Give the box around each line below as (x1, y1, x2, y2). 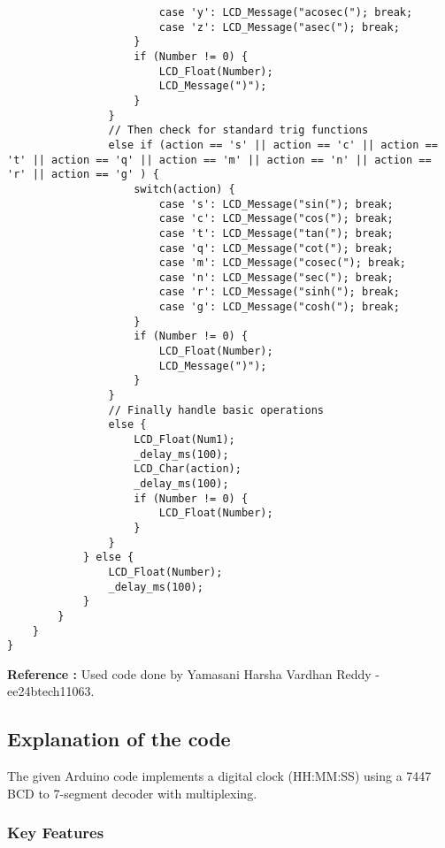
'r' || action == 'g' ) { (7, 168, 159, 181)
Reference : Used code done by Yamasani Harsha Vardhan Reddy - (7, 664, 380, 683)
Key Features (7, 821, 104, 844)
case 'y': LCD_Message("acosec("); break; (158, 6, 413, 19)
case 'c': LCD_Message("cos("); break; (158, 212, 394, 225)
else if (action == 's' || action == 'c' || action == (108, 138, 438, 151)
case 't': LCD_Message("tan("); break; (158, 226, 394, 240)
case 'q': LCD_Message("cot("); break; (158, 241, 394, 255)
